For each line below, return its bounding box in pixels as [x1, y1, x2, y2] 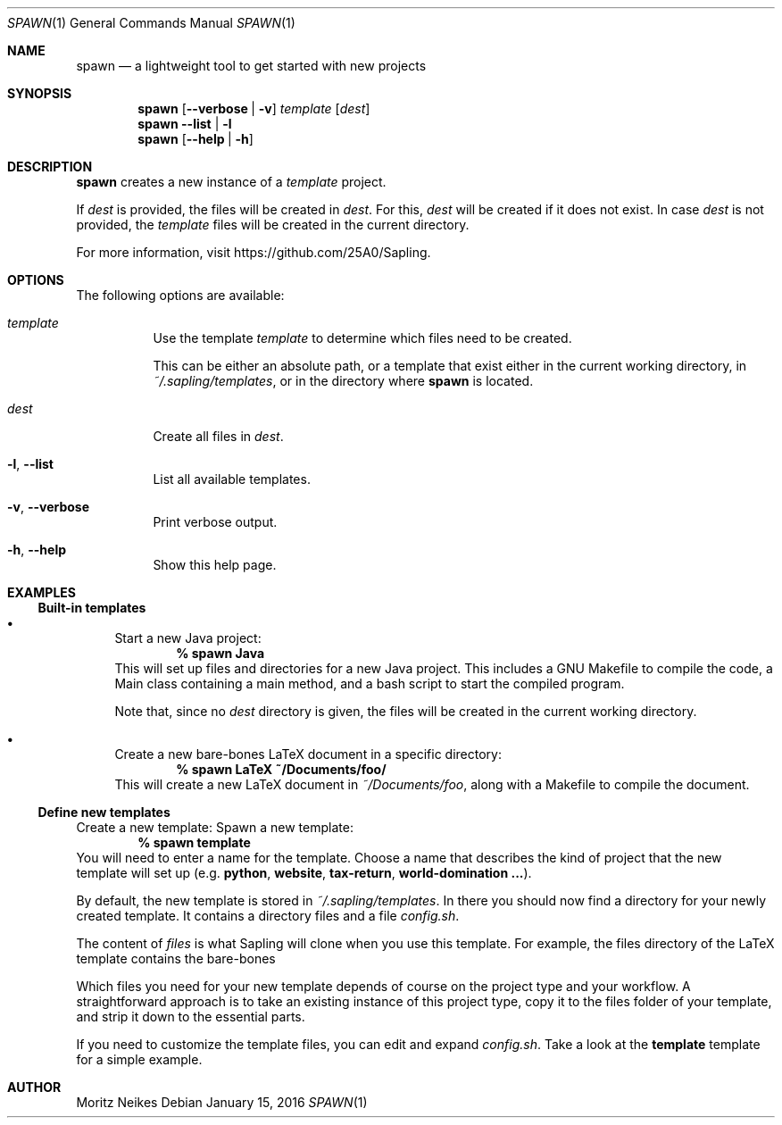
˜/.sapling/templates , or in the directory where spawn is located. [153, 373, 534, 388]
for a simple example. [76, 1052, 203, 1067]
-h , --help [7, 542, 67, 557]
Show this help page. [153, 557, 277, 572]
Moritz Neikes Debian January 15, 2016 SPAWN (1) [76, 1095, 368, 1110]
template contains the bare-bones [76, 951, 276, 966]
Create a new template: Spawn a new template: [76, 820, 354, 835]
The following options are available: [76, 287, 285, 303]
